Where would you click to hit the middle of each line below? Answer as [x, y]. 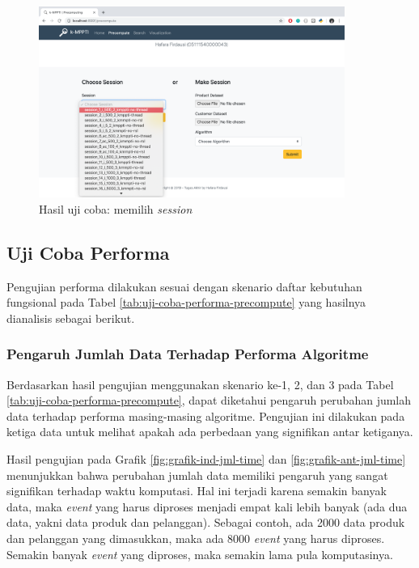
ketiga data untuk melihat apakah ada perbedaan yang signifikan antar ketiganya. [210, 432]
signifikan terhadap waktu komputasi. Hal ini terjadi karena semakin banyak [197, 491]
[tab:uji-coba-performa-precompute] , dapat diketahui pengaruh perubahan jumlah [209, 400]
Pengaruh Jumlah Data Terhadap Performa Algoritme [188, 354]
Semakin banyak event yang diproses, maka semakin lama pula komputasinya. [200, 554]
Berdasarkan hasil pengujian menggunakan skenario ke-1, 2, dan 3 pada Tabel [200, 384]
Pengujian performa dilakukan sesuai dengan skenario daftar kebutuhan [184, 286]
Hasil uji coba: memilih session [116, 208]
